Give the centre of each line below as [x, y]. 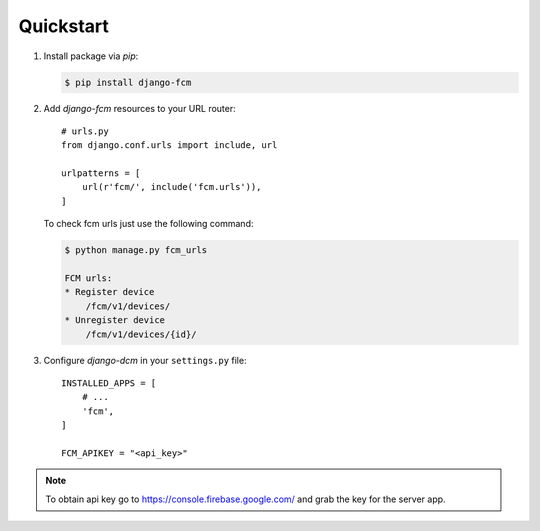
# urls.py [85, 131]
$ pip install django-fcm [128, 82]
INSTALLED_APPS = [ [109, 383]
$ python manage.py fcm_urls [136, 250]
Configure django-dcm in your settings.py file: [145, 360]
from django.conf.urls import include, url [169, 145]
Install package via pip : [91, 56]
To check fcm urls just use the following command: [148, 224]
